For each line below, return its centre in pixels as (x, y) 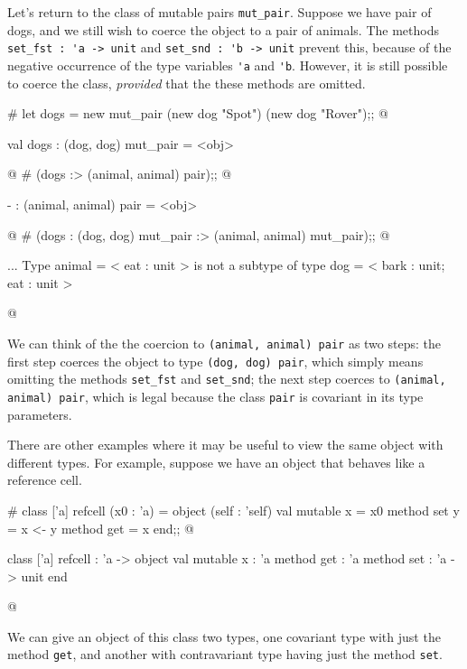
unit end (44, 576)
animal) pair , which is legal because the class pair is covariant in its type (215, 396)
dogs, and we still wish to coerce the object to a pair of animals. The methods (223, 29)
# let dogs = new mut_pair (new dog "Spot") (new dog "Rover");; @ (198, 113)
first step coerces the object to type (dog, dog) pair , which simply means (215, 361)
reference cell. (45, 480)
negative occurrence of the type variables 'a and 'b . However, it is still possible (228, 65)
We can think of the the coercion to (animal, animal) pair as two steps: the (224, 343)
